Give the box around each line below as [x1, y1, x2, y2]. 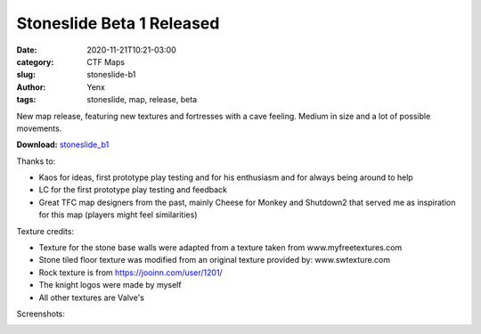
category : [16, 56, 54, 67]
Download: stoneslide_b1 [16, 139, 110, 151]
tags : [16, 94, 37, 105]
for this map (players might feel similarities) [38, 209, 198, 220]
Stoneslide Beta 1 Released [16, 13, 220, 33]
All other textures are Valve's [38, 292, 144, 303]
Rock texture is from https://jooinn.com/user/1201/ [38, 267, 223, 278]
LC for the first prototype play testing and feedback [38, 184, 227, 195]
